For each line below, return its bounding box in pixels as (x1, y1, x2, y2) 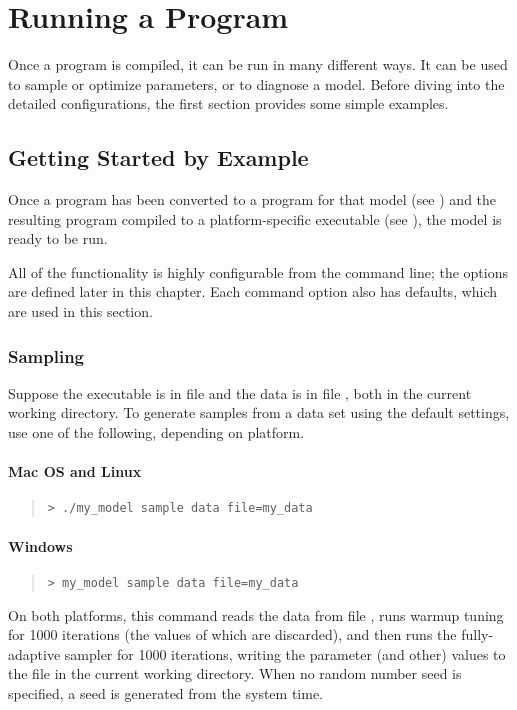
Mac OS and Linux (8, 461, 142, 482)
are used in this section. (8, 301, 153, 322)
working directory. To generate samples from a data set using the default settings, (8, 402, 510, 423)
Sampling (8, 343, 85, 368)
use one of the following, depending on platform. (8, 422, 305, 443)
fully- (461, 624, 494, 645)
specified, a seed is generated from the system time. (8, 682, 324, 703)
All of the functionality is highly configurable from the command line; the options (8, 261, 509, 282)
